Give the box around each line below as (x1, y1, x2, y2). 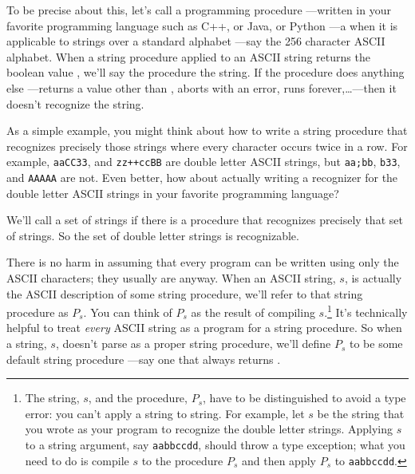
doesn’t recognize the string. (6, 95, 144, 112)
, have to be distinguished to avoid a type (203, 389, 406, 406)
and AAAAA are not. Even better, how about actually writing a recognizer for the (6, 169, 398, 185)
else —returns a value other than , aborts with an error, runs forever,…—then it (6, 79, 397, 96)
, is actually (344, 270, 402, 286)
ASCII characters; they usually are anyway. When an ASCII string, (6, 270, 336, 286)
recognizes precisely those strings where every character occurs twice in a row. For (6, 137, 408, 154)
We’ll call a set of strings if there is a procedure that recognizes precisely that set (6, 211, 403, 228)
